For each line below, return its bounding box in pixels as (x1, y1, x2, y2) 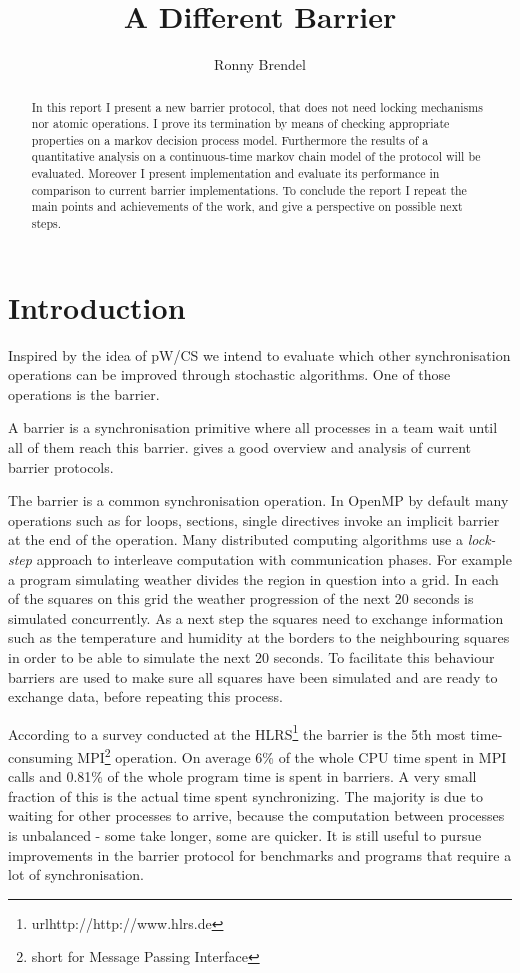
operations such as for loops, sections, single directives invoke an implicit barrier (8, 509, 500, 530)
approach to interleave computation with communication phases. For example (36, 549, 512, 570)
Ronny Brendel (214, 54, 306, 75)
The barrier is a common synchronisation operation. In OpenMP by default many (8, 490, 509, 511)
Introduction (8, 286, 186, 327)
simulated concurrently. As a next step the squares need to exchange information (8, 607, 504, 628)
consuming (8, 746, 73, 767)
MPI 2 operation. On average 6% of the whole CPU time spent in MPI (77, 744, 507, 767)
